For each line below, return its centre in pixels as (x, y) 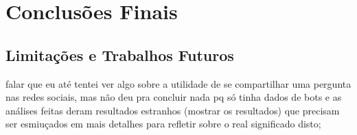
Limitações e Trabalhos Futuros (120, 54)
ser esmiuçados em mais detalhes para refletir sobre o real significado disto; (163, 124)
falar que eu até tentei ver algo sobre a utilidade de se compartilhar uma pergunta (178, 83)
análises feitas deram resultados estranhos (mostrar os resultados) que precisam (173, 110)
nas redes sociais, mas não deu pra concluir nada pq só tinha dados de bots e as (174, 97)
